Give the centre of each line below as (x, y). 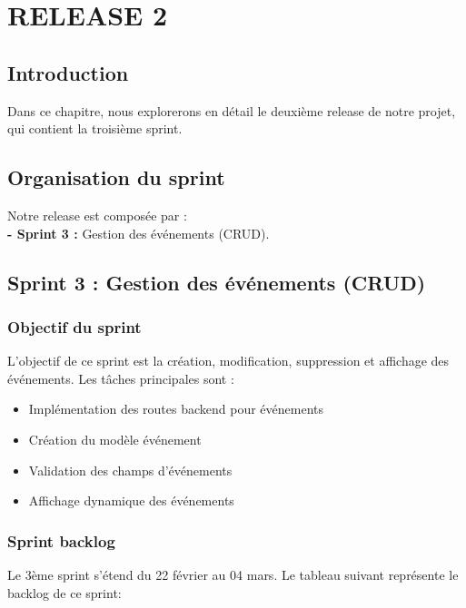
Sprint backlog (61, 540)
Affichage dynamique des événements (131, 500)
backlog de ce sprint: (64, 592)
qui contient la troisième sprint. (95, 128)
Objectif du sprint (74, 326)
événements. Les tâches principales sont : (121, 378)
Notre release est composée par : (97, 215)
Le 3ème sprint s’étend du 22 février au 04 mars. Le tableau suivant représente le (233, 574)
